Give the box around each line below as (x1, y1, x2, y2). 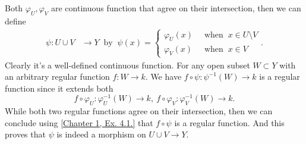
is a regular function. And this (174, 116, 285, 129)
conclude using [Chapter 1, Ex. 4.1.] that (5, 116, 153, 129)
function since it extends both (5, 82, 113, 94)
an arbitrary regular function (5, 70, 110, 83)
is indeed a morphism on (56, 128, 146, 140)
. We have (145, 70, 182, 83)
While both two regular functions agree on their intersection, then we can (5, 105, 273, 117)
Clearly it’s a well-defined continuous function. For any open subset (5, 58, 250, 71)
